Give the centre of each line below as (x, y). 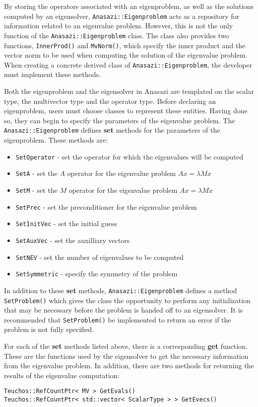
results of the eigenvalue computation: (62, 375)
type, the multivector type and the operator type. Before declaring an (110, 101)
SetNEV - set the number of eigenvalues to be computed (100, 257)
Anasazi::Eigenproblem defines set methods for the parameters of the (112, 130)
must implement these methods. (53, 74)
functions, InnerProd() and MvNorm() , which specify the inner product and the (125, 45)
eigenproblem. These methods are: (56, 140)
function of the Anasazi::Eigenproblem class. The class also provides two (117, 35)
